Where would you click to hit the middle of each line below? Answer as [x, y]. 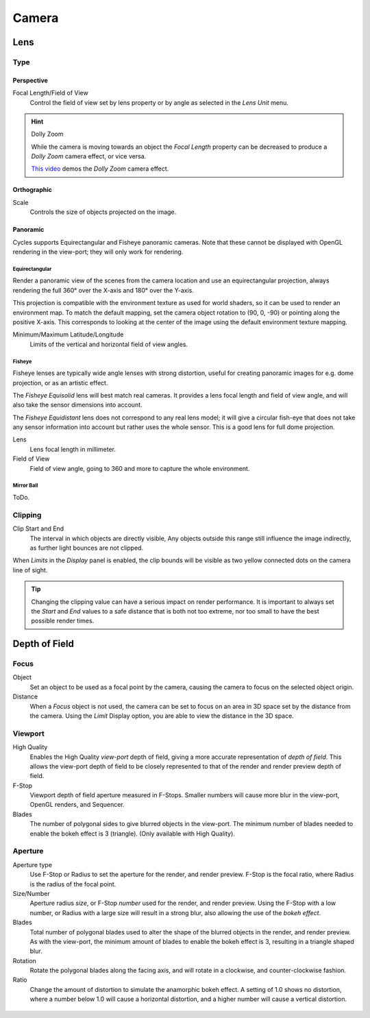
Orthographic [33, 190]
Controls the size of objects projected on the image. [103, 212]
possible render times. [63, 621]
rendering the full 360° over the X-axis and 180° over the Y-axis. [103, 290]
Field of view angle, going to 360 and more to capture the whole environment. [140, 468]
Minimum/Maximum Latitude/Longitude [68, 335]
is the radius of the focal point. [73, 884]
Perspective [30, 80]
